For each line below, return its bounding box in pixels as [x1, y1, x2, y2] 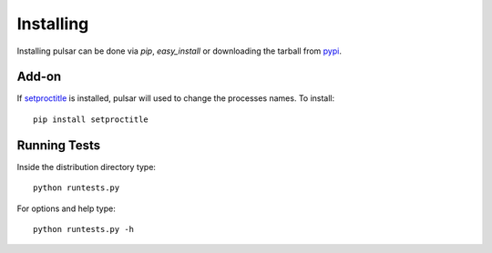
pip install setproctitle [33, 114, 149, 125]
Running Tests [16, 137, 100, 153]
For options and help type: [16, 203, 116, 214]
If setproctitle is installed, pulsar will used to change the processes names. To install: [16, 93, 335, 104]
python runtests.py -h [33, 224, 135, 234]
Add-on [16, 69, 62, 85]
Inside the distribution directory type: [16, 161, 157, 172]
